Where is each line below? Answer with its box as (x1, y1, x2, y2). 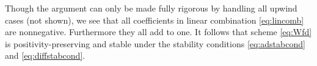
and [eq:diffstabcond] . (5, 49, 86, 62)
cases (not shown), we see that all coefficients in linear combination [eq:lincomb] (5, 13, 304, 26)
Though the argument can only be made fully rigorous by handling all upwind (5, 2, 297, 14)
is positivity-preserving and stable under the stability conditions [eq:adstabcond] (5, 37, 305, 50)
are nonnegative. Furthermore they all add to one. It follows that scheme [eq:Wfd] (5, 25, 312, 38)
